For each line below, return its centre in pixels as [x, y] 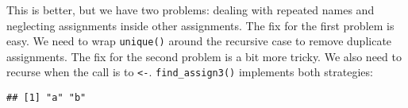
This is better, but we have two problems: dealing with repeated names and [191, 10]
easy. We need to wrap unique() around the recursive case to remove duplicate [199, 41]
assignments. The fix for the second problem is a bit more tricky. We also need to [204, 56]
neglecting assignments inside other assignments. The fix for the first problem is [200, 25]
